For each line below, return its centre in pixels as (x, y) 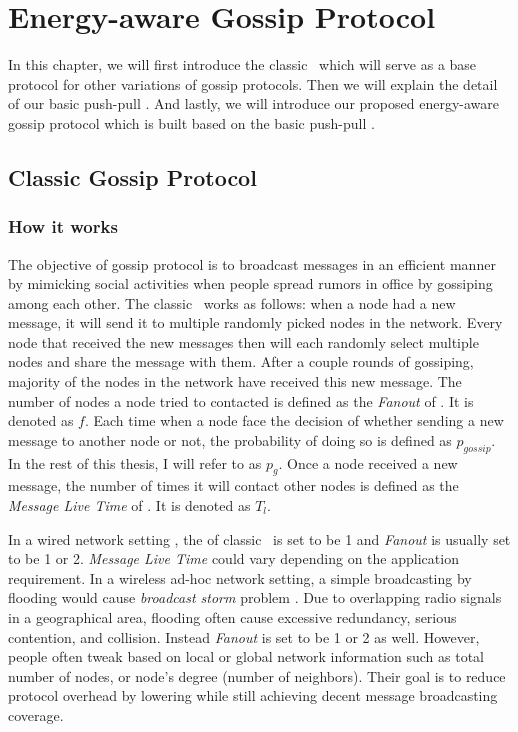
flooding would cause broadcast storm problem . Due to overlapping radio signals (255, 597)
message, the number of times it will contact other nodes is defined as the (233, 485)
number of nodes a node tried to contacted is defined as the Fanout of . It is (241, 400)
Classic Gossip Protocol (132, 176)
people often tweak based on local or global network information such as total (246, 656)
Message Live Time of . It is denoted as (129, 505)
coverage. (36, 714)
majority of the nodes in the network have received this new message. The (235, 381)
